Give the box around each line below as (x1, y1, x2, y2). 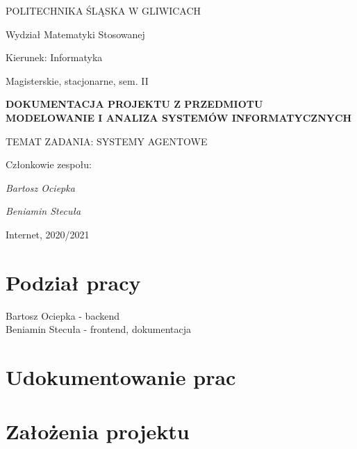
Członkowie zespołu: (6, 157, 92, 172)
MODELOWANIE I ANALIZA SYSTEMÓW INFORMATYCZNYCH (6, 110, 352, 124)
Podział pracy (6, 268, 141, 296)
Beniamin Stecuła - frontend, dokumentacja (6, 322, 192, 336)
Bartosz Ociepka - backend (6, 308, 120, 323)
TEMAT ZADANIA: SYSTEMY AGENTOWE (6, 133, 208, 148)
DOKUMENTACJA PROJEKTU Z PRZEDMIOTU (6, 97, 263, 111)
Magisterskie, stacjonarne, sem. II (6, 73, 149, 88)
